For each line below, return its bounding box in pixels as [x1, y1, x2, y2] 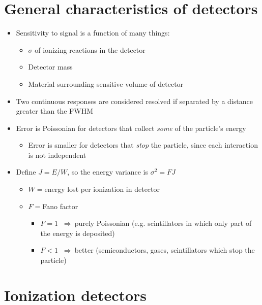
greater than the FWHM [16, 106, 93, 116]
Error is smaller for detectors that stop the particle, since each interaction [28, 140, 258, 150]
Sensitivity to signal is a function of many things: [16, 27, 170, 38]
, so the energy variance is [67, 166, 149, 177]
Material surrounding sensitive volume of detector [28, 78, 184, 89]
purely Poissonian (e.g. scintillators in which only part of [74, 218, 252, 228]
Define [16, 166, 36, 177]
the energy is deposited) [40, 227, 115, 238]
